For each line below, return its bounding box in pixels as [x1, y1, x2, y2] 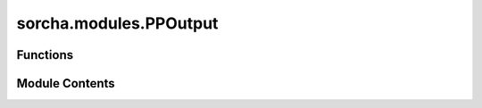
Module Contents [16, 76, 115, 91]
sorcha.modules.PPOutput [16, 13, 219, 33]
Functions [16, 47, 74, 62]
